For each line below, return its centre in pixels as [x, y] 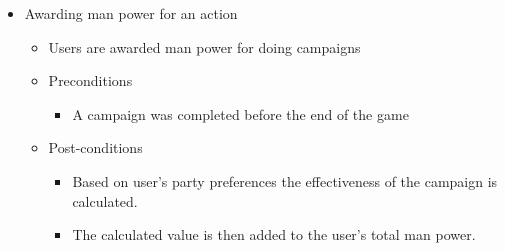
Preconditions [90, 80]
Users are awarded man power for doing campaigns [204, 46]
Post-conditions [95, 147]
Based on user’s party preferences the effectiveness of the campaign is [285, 180]
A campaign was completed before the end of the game [240, 113]
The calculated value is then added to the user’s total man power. [274, 234]
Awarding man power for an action [131, 13]
